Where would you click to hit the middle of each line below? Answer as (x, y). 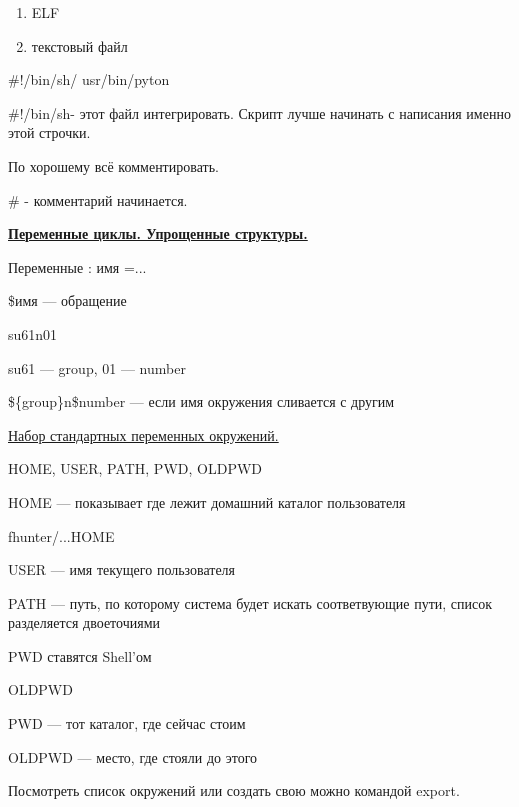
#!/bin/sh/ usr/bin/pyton (89, 79)
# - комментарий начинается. (98, 199)
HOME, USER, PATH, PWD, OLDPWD (135, 468)
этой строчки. (49, 132)
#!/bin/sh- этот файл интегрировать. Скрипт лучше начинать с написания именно (259, 112)
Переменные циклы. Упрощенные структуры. (158, 233)
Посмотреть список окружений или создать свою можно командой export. (234, 790)
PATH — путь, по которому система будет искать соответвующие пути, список (250, 602)
